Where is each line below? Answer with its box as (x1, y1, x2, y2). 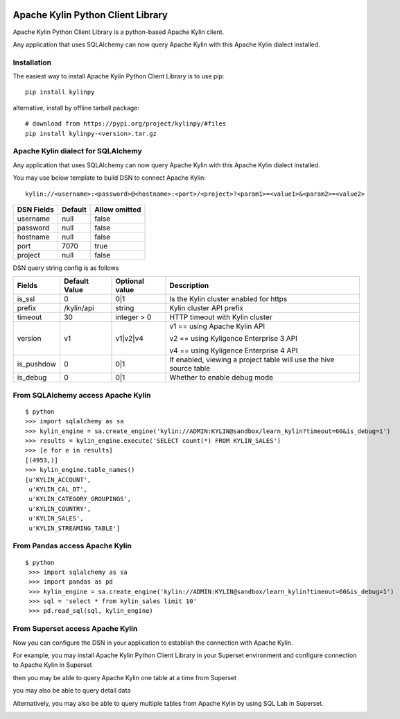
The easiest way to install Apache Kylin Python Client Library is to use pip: (12, 72, 225, 81)
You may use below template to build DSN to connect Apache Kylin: (12, 174, 206, 182)
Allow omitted (94, 205, 141, 214)
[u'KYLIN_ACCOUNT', (25, 475, 92, 484)
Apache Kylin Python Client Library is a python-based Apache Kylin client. (12, 28, 225, 36)
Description (169, 281, 209, 291)
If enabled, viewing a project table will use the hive (169, 355, 335, 364)
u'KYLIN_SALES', (28, 514, 84, 523)
